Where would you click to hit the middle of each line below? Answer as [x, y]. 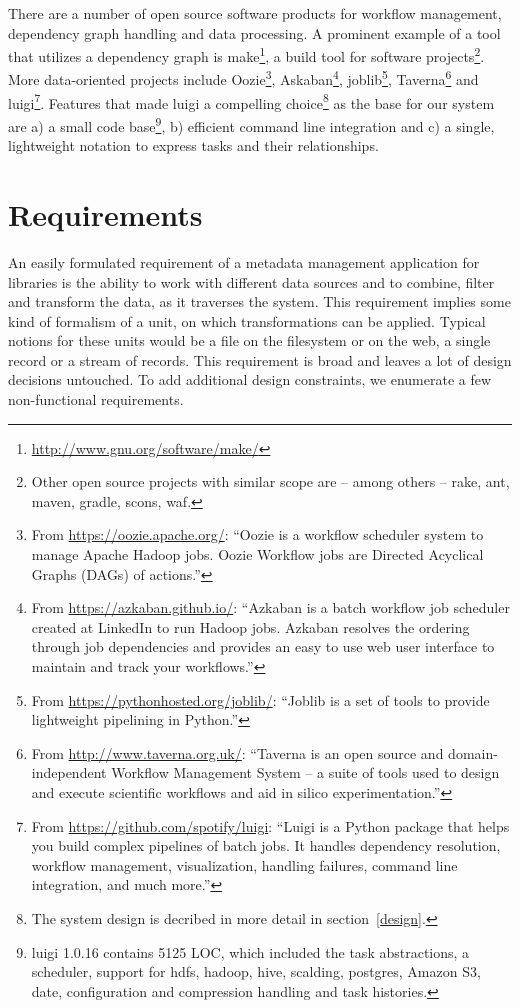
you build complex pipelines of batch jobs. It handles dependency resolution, [266, 845]
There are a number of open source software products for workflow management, [255, 13]
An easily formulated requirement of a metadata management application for [244, 261]
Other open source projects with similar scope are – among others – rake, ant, [270, 481]
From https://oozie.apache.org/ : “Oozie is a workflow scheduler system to [257, 534]
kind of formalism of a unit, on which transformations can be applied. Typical [247, 320]
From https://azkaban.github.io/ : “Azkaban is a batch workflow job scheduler [270, 607]
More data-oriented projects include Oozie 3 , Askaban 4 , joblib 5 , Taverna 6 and [243, 78]
